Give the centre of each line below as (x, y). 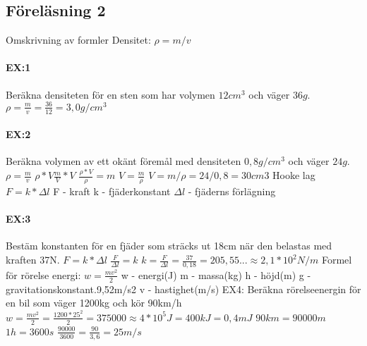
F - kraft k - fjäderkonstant (112, 191)
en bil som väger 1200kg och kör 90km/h (94, 303)
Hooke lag (294, 175)
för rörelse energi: (43, 274)
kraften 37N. (33, 260)
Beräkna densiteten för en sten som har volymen (110, 94)
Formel (337, 260)
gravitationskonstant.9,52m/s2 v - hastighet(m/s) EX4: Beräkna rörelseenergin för (183, 289)
